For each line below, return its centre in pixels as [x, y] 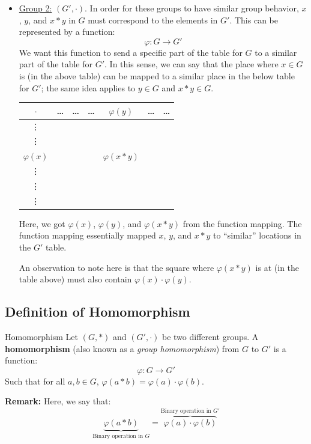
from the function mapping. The [242, 223]
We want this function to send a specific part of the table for [131, 52]
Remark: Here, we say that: [58, 401]
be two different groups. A [210, 336]
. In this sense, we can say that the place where [192, 64]
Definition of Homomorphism [98, 312]
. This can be [254, 20]
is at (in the [277, 267]
